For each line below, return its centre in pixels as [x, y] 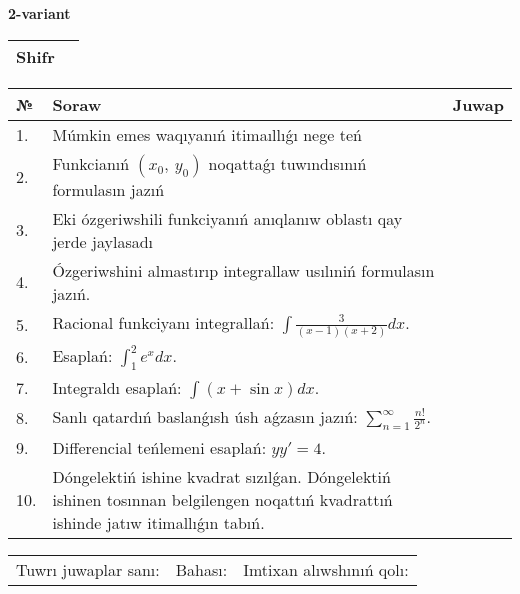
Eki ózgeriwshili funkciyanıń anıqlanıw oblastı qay [227, 218]
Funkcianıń [91, 163]
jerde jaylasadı [103, 241]
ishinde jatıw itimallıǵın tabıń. [158, 522]
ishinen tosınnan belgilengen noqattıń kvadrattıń [222, 499]
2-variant [39, 13]
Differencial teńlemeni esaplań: [159, 447]
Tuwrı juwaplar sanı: [88, 569]
